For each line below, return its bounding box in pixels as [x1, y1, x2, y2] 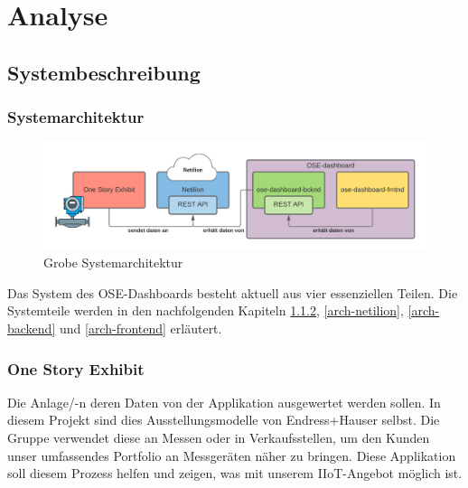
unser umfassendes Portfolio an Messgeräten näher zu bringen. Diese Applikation [7, 446, 456, 465]
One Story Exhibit [7, 357, 145, 380]
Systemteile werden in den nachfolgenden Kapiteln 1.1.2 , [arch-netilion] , [7, 301, 404, 320]
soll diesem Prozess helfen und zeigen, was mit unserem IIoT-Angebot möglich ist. [7, 464, 463, 483]
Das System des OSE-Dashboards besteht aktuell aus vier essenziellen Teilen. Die [7, 283, 458, 302]
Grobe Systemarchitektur [43, 253, 183, 272]
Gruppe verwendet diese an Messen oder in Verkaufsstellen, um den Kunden [7, 428, 430, 446]
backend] [7, 319, 56, 337]
